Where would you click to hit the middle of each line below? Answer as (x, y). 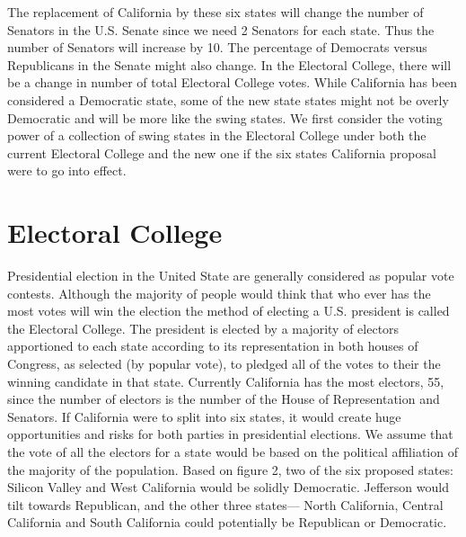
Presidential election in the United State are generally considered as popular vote (231, 276)
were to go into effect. (67, 170)
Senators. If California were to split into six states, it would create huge (204, 416)
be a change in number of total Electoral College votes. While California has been (232, 82)
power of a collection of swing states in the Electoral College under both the (217, 135)
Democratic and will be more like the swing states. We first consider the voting (225, 117)
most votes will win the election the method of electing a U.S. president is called (229, 311)
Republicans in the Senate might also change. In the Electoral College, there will (229, 64)
